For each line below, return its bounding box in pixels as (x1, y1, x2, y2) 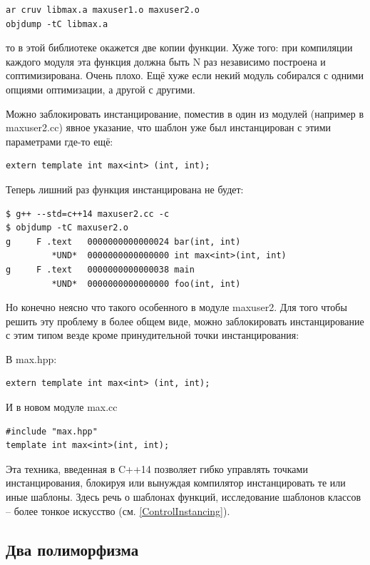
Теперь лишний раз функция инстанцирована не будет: (6, 181, 244, 196)
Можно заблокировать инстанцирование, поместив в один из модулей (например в (6, 106, 364, 121)
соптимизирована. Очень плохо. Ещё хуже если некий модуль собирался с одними (6, 68, 364, 83)
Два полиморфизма (6, 538, 139, 560)
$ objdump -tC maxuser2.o (6, 223, 128, 233)
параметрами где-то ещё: (6, 133, 113, 148)
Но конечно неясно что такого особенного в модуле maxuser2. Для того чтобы (6, 300, 347, 315)
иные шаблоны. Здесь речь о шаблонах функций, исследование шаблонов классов (6, 489, 361, 504)
